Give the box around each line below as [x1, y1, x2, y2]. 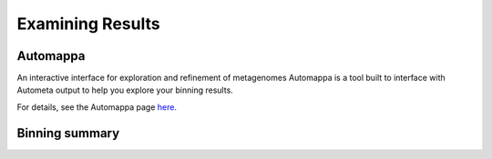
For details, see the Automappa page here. [16, 101, 178, 113]
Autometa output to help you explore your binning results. [16, 84, 234, 95]
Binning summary [16, 125, 120, 141]
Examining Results [16, 14, 160, 34]
